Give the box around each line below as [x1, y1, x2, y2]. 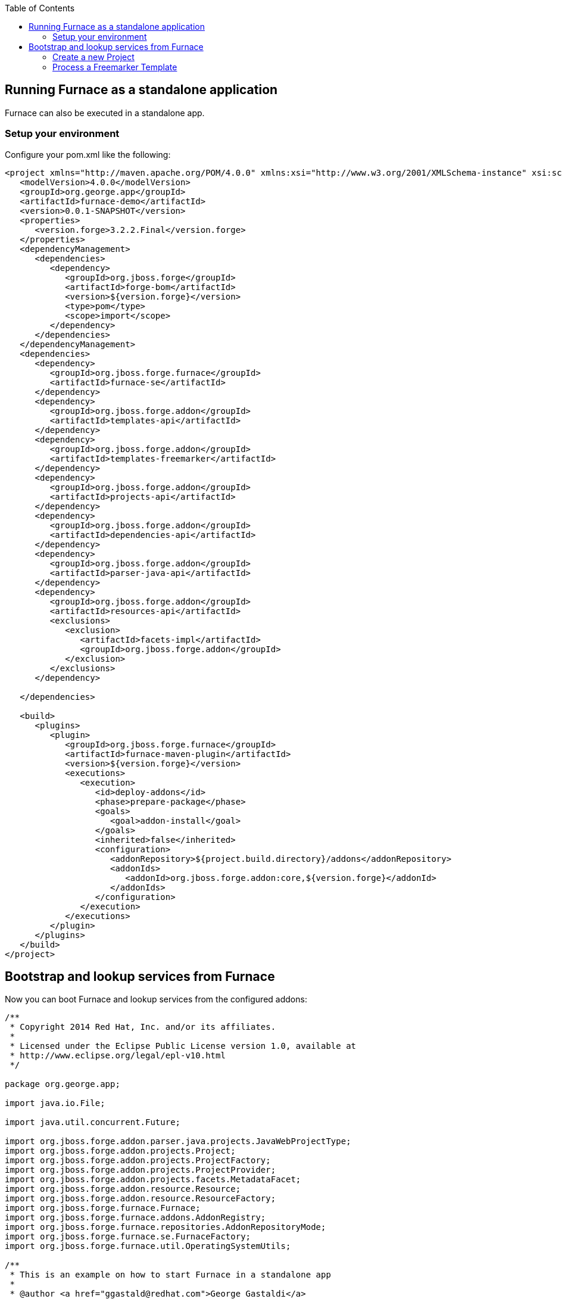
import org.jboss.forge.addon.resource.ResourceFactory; [5, 1194, 276, 1204]
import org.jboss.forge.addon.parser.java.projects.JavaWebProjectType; [5, 1136, 351, 1147]
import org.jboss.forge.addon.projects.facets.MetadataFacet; [5, 1175, 301, 1185]
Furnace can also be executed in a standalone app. [5, 107, 205, 118]
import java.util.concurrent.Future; [5, 1117, 181, 1127]
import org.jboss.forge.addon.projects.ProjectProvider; [5, 1165, 276, 1175]
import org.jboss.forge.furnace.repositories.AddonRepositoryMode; [5, 1222, 326, 1232]
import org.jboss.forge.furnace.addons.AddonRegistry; [5, 1213, 266, 1223]
